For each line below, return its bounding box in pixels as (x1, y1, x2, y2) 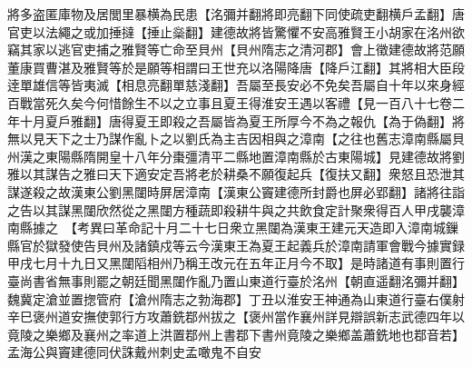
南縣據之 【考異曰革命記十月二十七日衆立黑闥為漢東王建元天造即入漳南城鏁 (7, 218, 458, 237)
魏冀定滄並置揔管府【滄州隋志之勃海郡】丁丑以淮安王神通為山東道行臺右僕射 (7, 289, 465, 308)
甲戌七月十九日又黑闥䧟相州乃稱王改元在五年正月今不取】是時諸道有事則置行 (7, 253, 465, 273)
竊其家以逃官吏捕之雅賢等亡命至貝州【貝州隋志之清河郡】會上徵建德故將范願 (7, 40, 465, 59)
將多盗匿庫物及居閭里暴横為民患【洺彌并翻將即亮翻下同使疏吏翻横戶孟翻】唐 (7, 5, 465, 23)
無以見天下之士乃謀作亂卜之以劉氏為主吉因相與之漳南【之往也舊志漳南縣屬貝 (7, 129, 465, 148)
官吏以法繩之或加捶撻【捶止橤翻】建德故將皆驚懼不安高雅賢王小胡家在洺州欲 (7, 22, 465, 41)
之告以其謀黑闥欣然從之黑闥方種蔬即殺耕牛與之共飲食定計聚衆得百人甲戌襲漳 (7, 200, 465, 219)
